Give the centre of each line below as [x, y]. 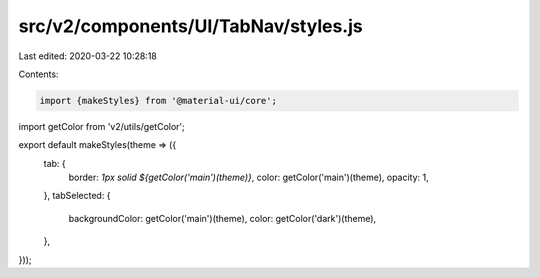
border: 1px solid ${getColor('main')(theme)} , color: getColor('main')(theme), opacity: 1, [248, 177]
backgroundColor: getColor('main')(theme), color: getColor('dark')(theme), [222, 218]
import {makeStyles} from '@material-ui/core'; [158, 100]
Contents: [38, 74]
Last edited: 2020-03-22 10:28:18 [87, 56]
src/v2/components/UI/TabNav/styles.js [191, 26]
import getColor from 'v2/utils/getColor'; [101, 126]
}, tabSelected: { [77, 196]
